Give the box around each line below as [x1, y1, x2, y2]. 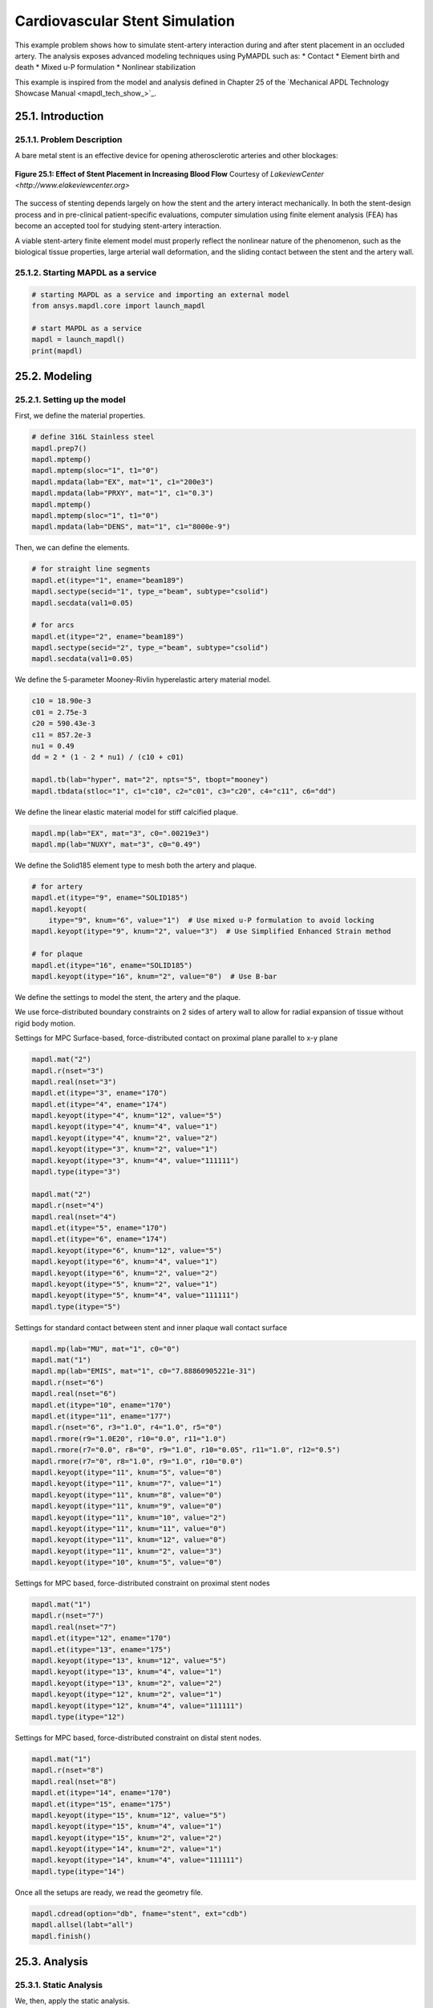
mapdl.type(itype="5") [31, 1302, 121, 1311]
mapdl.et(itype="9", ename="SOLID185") [31, 893, 188, 903]
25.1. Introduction [14, 109, 104, 123]
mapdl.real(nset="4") [31, 1212, 117, 1221]
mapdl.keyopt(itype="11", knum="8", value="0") [31, 1490, 222, 1500]
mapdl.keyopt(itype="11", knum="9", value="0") [31, 1502, 222, 1511]
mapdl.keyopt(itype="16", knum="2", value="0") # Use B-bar [31, 972, 277, 981]
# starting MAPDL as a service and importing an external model [31, 290, 290, 299]
